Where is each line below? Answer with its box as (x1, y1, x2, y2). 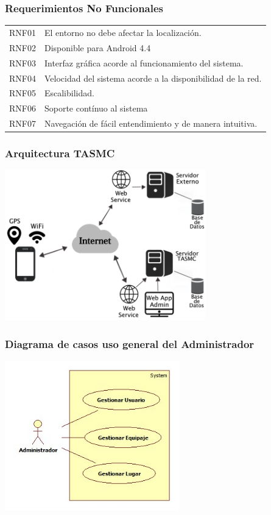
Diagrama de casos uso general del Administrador (5, 336, 255, 351)
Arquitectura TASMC (5, 146, 115, 161)
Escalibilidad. (44, 87, 94, 99)
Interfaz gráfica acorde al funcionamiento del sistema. (44, 56, 244, 69)
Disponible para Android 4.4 (44, 41, 151, 54)
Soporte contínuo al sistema (44, 102, 148, 115)
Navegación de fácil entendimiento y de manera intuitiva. (44, 117, 258, 130)
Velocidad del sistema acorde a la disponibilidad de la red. (44, 71, 262, 84)
